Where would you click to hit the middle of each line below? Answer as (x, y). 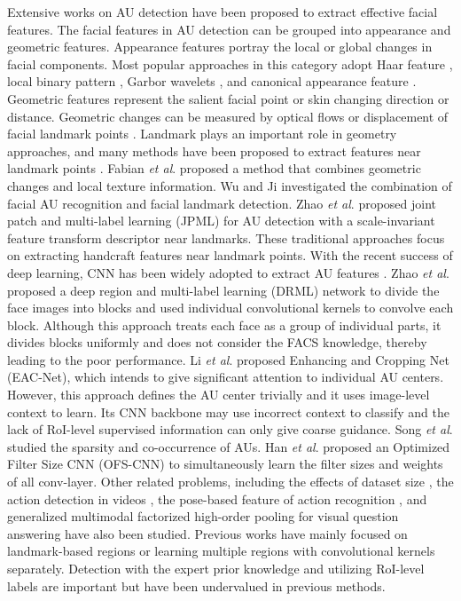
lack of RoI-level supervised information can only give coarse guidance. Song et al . (230, 429)
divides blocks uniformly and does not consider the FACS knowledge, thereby (217, 342)
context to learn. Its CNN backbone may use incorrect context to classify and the (228, 411)
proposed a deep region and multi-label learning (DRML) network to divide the (223, 290)
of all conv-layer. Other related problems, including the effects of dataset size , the (230, 482)
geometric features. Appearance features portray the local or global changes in (220, 47)
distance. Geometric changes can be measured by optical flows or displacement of (228, 116)
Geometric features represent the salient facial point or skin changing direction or (228, 98)
